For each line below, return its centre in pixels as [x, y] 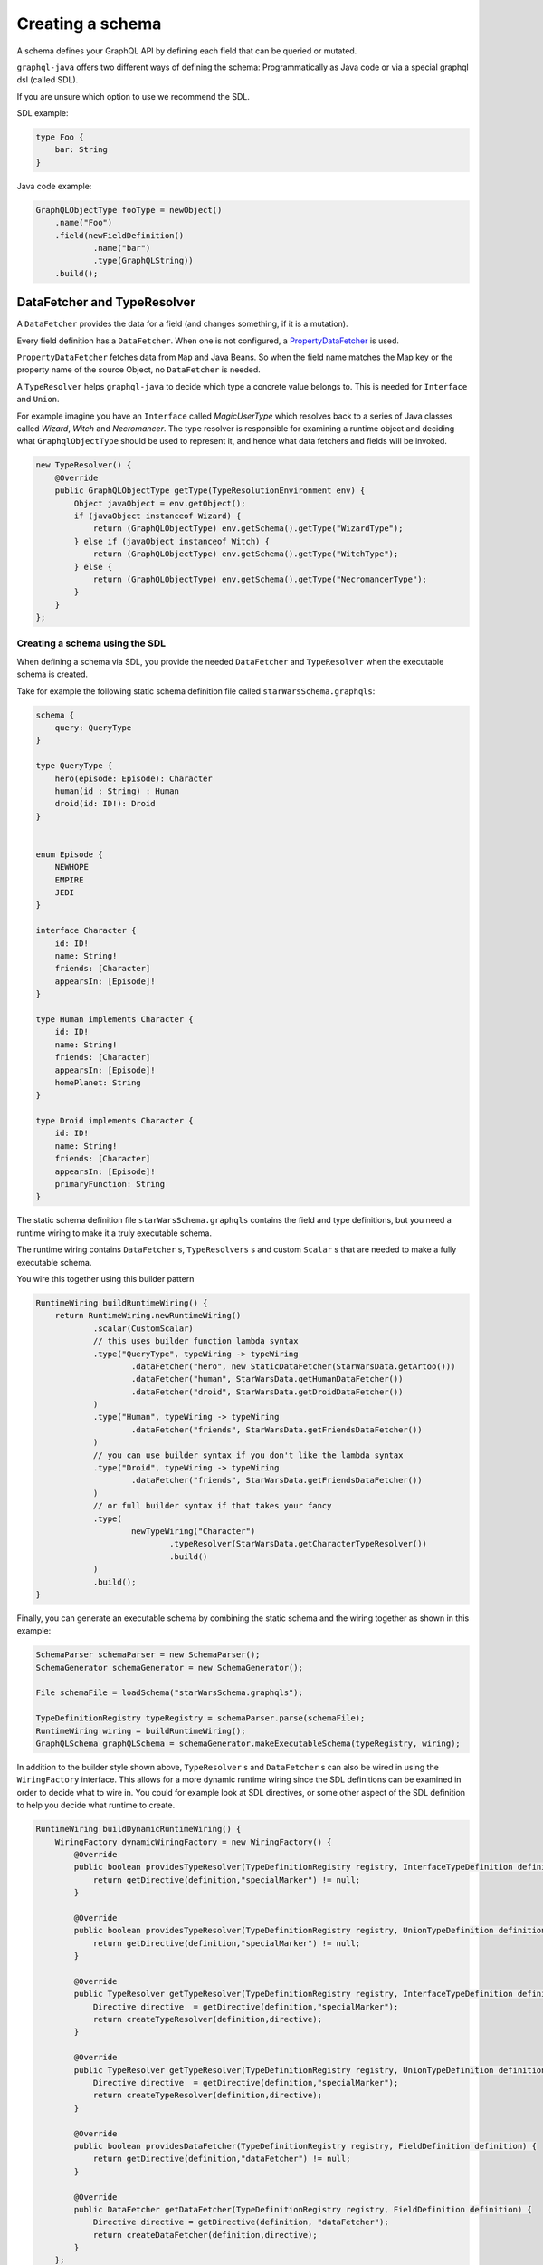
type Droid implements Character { [114, 1121]
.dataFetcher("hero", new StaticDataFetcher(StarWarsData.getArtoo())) [294, 1366]
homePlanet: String [98, 1082]
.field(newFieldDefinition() [119, 235]
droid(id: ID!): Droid [105, 804]
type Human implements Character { [114, 1019]
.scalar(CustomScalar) [143, 1328]
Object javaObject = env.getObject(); [160, 503]
